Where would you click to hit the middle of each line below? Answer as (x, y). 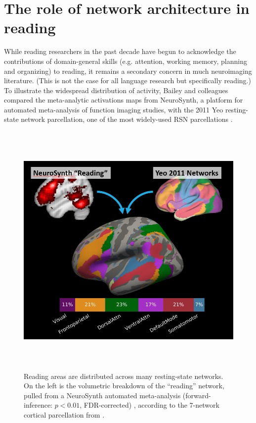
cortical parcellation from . (64, 415)
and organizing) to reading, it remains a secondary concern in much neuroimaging (128, 71)
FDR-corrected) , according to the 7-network (151, 405)
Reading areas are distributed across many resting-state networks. (124, 376)
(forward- (197, 395)
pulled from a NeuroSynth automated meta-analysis (102, 395)
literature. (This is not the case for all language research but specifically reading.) (128, 80)
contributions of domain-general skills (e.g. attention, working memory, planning (126, 61)
